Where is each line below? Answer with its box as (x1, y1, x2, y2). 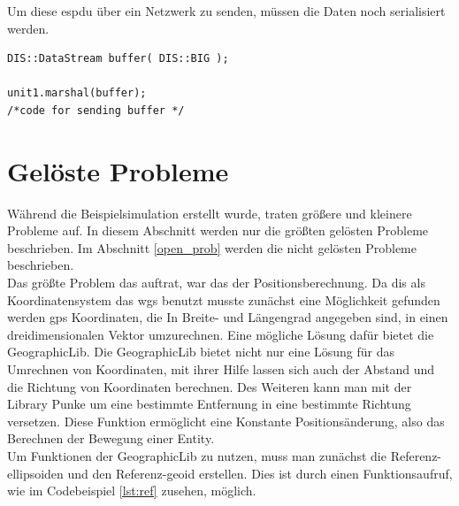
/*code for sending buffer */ (7, 103, 185, 117)
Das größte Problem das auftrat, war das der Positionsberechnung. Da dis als (7, 273, 425, 292)
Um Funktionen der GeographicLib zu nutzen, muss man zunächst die (7, 447, 386, 464)
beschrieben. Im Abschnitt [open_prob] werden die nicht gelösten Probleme (7, 238, 417, 257)
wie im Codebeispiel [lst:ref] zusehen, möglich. (7, 481, 256, 500)
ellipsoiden (7, 464, 64, 482)
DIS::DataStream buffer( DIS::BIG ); (7, 52, 229, 65)
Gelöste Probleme (7, 152, 229, 188)
